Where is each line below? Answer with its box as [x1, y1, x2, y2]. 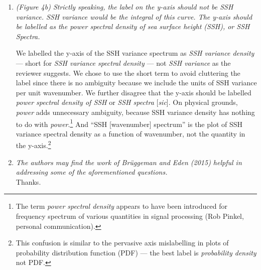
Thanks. [16, 176, 41, 187]
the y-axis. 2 [16, 139, 51, 151]
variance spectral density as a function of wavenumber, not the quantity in [16, 128, 245, 139]
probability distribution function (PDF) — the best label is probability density [16, 247, 256, 257]
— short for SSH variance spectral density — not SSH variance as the [16, 57, 231, 68]
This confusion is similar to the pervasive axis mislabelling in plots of [16, 237, 229, 248]
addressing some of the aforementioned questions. [16, 167, 168, 177]
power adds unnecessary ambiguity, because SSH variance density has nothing [16, 106, 255, 117]
